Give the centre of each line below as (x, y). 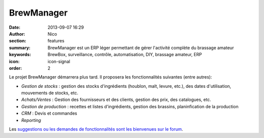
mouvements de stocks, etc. (50, 93)
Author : (17, 34)
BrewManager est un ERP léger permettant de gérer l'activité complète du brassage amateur (141, 48)
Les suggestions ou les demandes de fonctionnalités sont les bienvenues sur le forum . (96, 129)
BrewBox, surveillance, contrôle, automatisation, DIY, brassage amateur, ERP (125, 55)
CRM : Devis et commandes (49, 113)
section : (18, 41)
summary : (20, 48)
